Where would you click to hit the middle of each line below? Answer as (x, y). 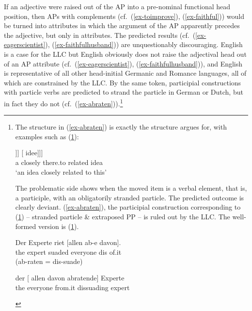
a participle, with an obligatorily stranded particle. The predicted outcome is (130, 197)
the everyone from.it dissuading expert (72, 287)
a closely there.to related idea (59, 162)
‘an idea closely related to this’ (61, 172)
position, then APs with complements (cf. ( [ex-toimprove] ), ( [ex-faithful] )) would (124, 16)
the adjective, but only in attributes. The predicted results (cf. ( (100, 35)
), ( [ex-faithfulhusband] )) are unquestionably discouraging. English (144, 44)
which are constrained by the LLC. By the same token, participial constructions (123, 82)
